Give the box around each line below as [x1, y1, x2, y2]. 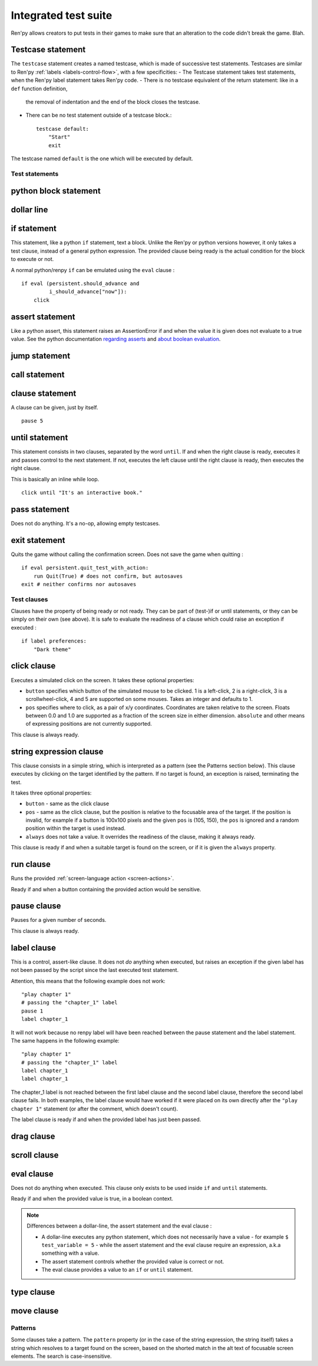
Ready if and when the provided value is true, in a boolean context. [11, 1195, 174, 1202]
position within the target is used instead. [25, 825, 126, 832]
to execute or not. [11, 256, 54, 263]
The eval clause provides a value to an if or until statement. [41, 1266, 193, 1274]
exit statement [11, 535, 65, 545]
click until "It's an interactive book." [21, 489, 143, 496]
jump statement [11, 350, 71, 360]
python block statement [11, 186, 101, 196]
